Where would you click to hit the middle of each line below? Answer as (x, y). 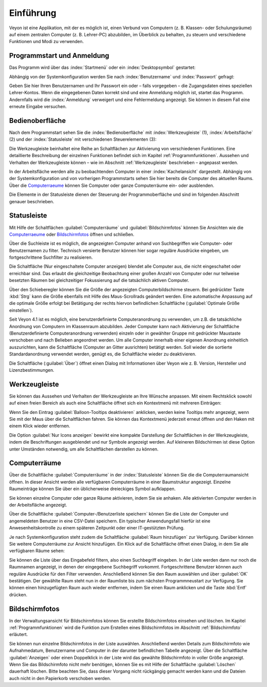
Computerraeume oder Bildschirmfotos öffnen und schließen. (72, 234)
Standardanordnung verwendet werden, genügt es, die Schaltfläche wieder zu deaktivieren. (103, 354)
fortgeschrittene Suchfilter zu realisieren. (51, 257)
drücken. (18, 594)
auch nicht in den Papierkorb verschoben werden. (60, 678)
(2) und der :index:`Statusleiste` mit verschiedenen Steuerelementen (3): (83, 139)
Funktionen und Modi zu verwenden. (46, 42)
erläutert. (19, 634)
